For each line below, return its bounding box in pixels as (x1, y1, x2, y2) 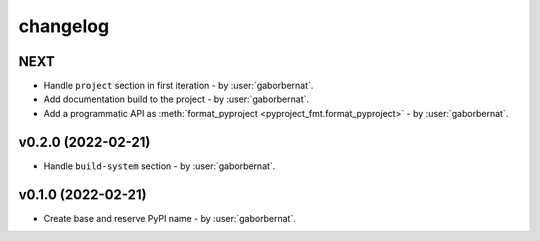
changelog (18, 15, 110, 37)
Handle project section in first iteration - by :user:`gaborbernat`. (43, 80, 314, 92)
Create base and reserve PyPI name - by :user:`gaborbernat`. (43, 212, 297, 224)
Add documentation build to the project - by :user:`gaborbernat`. (43, 93, 310, 105)
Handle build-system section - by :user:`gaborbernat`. (43, 160, 276, 172)
